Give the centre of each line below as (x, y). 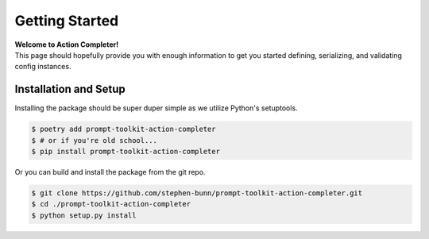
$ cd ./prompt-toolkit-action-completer (111, 204)
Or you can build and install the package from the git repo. (110, 172)
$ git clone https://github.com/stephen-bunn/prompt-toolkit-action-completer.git (197, 193)
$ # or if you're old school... (95, 140)
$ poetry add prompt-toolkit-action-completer (124, 129)
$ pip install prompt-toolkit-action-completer (126, 151)
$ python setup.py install (84, 215)
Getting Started (67, 21)
